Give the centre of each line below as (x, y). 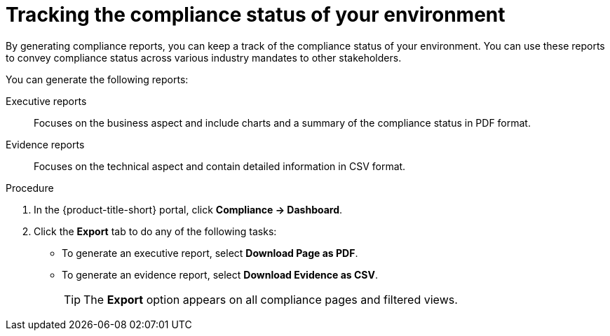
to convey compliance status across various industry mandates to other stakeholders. (204, 57)
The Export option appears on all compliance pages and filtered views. (271, 299)
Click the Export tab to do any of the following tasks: (155, 231)
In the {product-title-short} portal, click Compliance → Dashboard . (188, 209)
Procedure (30, 188)
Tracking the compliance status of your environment (256, 15)
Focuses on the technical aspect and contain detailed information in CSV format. (220, 166)
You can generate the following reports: (97, 79)
